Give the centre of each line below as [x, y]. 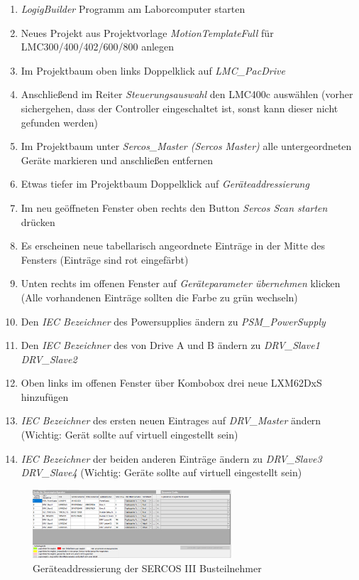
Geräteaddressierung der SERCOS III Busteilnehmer [147, 568]
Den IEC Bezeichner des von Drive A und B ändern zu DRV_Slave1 [170, 345]
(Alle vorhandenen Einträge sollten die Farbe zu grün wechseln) [159, 297]
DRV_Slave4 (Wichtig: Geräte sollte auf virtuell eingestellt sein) [161, 472]
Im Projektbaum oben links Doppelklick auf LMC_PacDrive [153, 70]
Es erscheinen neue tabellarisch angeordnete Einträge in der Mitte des [173, 246]
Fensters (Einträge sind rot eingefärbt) [105, 259]
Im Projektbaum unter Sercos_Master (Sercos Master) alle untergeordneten [186, 146]
